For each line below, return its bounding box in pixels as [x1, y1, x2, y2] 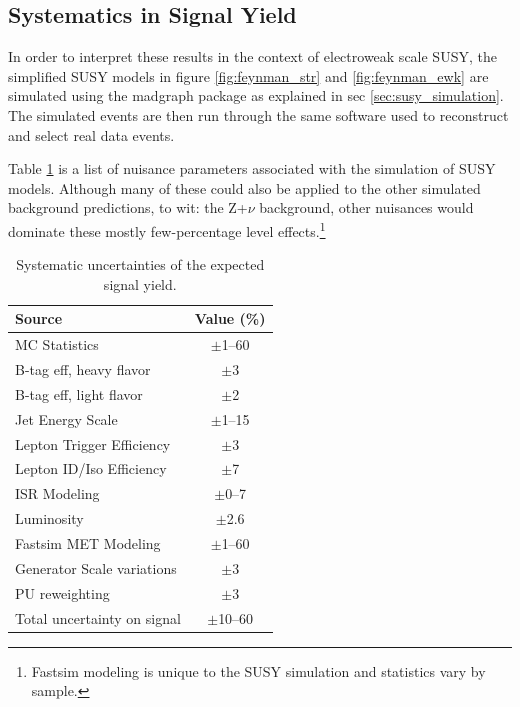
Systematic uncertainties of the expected [16, 254, 265, 275]
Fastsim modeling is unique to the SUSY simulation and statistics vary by [31, 660, 486, 681]
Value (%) [194, 308, 266, 329]
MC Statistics [15, 334, 99, 355]
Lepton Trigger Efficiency [15, 433, 171, 454]
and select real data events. [8, 124, 175, 145]
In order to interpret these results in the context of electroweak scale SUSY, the [8, 46, 497, 67]
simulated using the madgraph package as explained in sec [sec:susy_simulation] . [8, 85, 504, 106]
